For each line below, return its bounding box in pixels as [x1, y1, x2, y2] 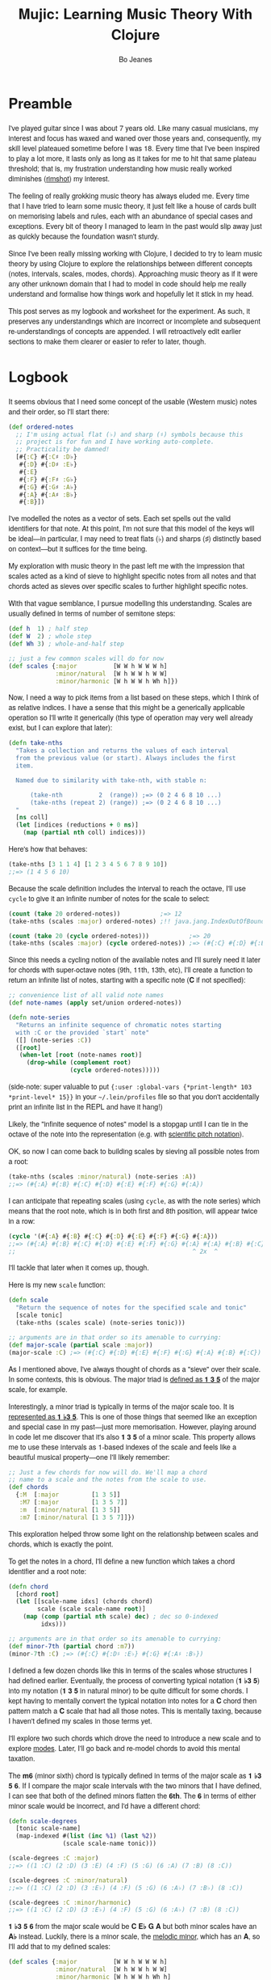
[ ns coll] [15, 814, 48, 822]
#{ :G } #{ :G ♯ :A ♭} [19, 483, 78, 491]
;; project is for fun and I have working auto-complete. [15, 438, 215, 446]
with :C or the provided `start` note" [15, 1028, 150, 1037]
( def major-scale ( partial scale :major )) [8, 1341, 153, 1349]
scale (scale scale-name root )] [37, 1605, 147, 1614]
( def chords [8, 1483, 48, 1491]
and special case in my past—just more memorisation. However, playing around [8, 1420, 256, 1432]
